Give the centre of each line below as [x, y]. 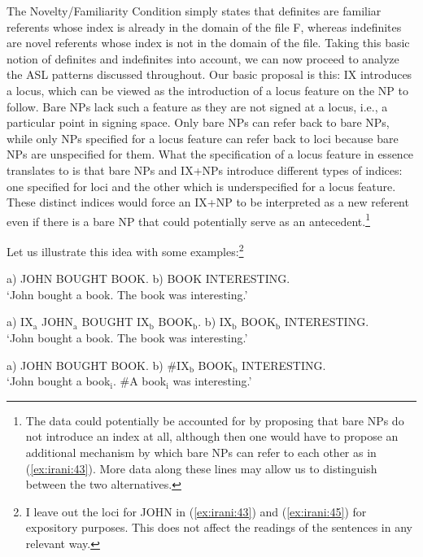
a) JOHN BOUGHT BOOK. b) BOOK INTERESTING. [148, 278]
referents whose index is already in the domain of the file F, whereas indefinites [204, 26]
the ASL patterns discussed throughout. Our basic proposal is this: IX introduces [209, 74]
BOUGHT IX [116, 322]
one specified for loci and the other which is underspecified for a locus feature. [201, 186]
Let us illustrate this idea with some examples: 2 [125, 250]
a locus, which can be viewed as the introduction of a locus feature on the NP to [207, 90]
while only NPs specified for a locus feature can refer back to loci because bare [203, 138]
